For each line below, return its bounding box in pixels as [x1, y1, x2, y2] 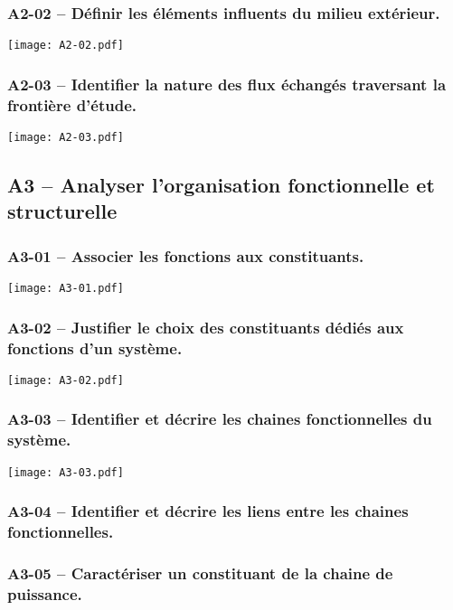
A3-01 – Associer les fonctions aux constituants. [7, 244, 364, 267]
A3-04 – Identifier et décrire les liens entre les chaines [7, 500, 409, 522]
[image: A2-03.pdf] [7, 131, 124, 145]
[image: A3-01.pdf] [7, 282, 124, 296]
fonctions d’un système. [7, 336, 183, 359]
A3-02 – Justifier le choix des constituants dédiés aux [7, 315, 404, 338]
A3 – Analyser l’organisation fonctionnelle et [7, 171, 435, 199]
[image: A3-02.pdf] [7, 373, 124, 387]
